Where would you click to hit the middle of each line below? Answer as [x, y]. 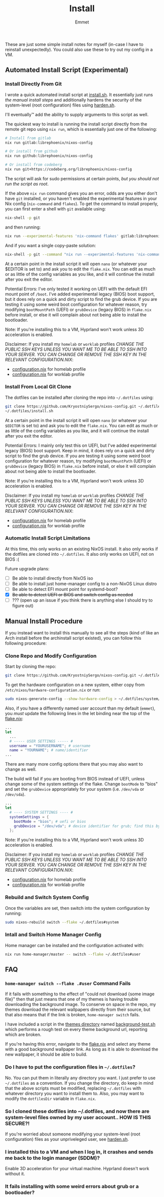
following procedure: [26, 643]
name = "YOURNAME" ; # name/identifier [49, 750]
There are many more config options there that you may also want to [74, 764]
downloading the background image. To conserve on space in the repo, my [81, 1005]
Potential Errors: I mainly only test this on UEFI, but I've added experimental [81, 445]
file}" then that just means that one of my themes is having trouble [72, 999]
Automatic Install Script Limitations [48, 538]
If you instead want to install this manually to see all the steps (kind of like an [82, 632]
